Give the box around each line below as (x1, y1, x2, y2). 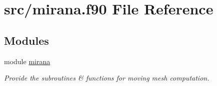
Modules (4, 32, 49, 48)
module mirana (4, 56, 50, 66)
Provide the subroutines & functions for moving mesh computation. (4, 73, 209, 83)
